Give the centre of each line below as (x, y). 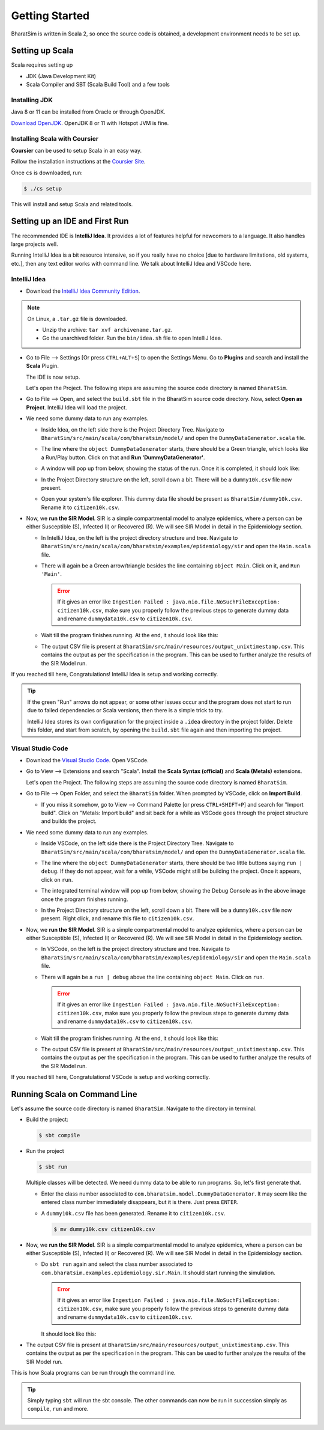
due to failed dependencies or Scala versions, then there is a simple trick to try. (125, 710)
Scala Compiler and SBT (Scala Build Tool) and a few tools (98, 85)
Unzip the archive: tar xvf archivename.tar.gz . (107, 330)
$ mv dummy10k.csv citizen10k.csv (104, 1229)
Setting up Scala (43, 51)
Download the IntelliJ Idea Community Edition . (83, 291)
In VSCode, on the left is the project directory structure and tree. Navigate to (136, 949)
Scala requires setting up (42, 65)
